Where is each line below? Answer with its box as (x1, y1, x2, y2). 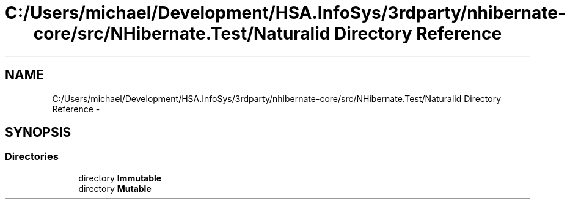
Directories (5, 150, 59, 163)
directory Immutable (78, 172, 162, 183)
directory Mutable (78, 183, 152, 194)
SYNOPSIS (5, 125, 71, 140)
